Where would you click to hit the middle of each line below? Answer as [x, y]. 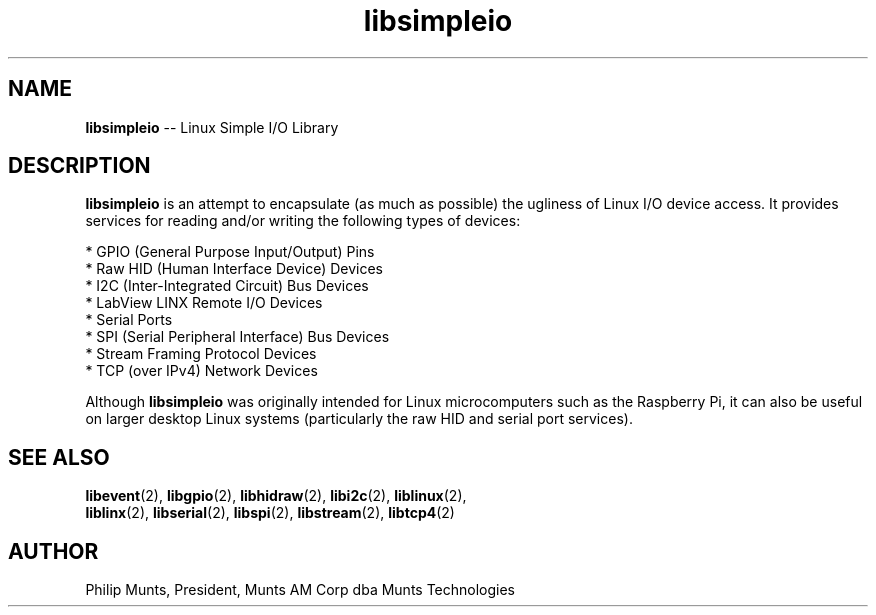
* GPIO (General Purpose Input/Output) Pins [230, 252]
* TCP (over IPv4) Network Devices [201, 371]
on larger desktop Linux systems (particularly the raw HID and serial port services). [359, 419]
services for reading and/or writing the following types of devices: [303, 221]
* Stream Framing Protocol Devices [201, 354]
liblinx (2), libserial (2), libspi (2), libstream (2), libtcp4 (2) [270, 513]
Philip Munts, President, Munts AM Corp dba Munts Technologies [300, 590]
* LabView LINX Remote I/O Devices [204, 303]
